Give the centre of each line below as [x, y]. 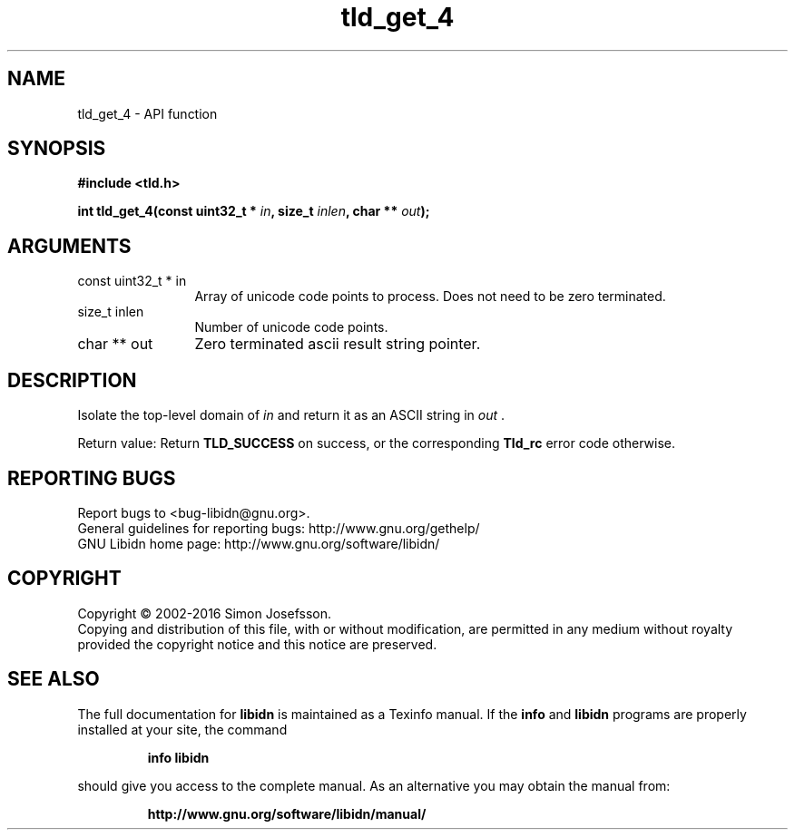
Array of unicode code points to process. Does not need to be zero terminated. [430, 297]
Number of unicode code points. [291, 327]
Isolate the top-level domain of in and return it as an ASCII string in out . [291, 415]
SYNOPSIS [57, 149]
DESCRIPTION [72, 380]
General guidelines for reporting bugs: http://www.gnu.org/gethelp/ [279, 528]
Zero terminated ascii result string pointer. [338, 344]
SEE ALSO [54, 679]
